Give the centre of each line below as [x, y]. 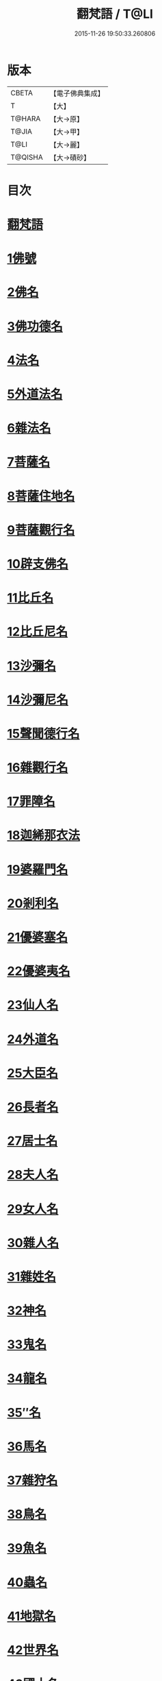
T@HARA [26, 119]
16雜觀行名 [38, 768]
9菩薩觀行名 [41, 530]
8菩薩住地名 [41, 496]
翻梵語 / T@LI [115, 14]
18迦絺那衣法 [44, 836]
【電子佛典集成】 [77, 93]
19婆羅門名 [38, 869]
